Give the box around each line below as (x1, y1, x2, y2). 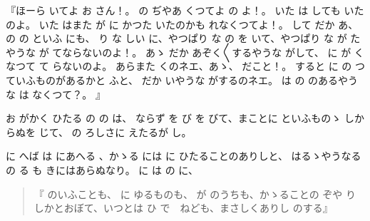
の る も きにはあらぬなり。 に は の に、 (6, 162, 198, 177)
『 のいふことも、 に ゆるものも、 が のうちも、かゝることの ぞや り (34, 186, 356, 201)
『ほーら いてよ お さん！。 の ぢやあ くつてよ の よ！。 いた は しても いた (6, 3, 364, 17)
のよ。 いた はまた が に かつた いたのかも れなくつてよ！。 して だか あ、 (6, 16, 359, 31)
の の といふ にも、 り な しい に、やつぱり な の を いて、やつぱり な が (6, 31, 347, 46)
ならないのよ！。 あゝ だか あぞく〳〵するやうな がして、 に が (62, 44, 351, 59)
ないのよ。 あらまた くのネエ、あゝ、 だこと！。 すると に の (62, 58, 352, 73)
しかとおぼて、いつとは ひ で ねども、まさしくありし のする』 (34, 200, 333, 215)
